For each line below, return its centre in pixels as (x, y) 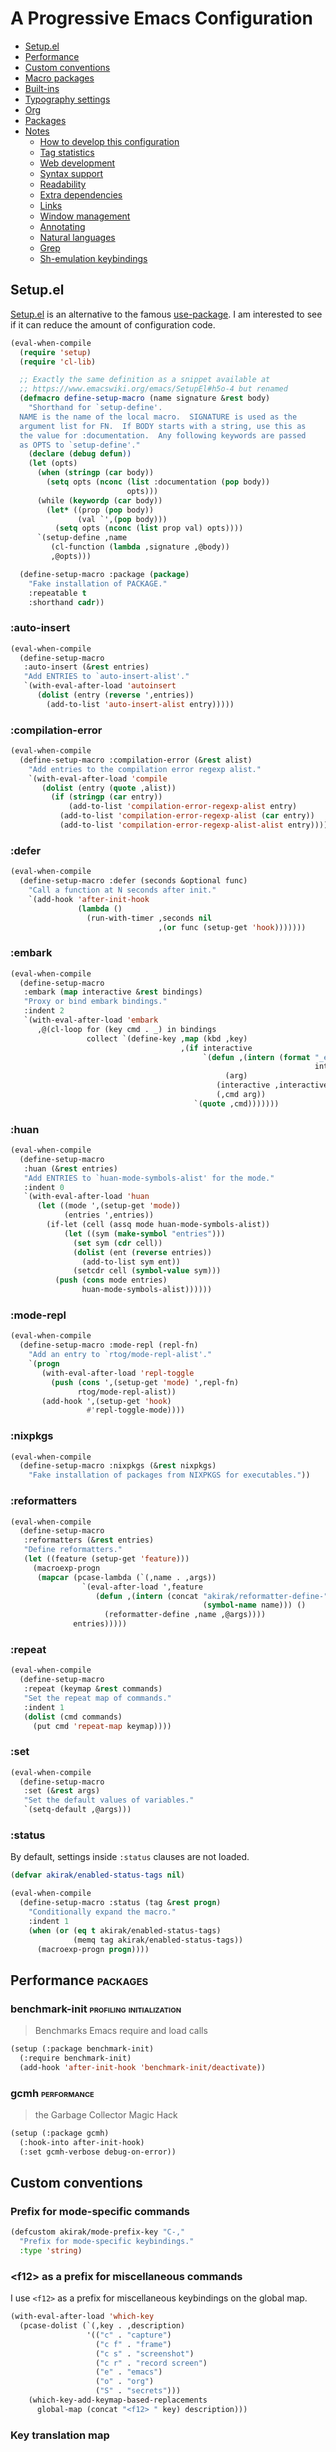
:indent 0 (44, 1187)
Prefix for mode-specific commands (100, 2211)
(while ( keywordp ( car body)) (99, 500)
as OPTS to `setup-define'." (80, 445)
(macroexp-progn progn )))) (93, 1949)
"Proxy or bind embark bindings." (95, 1002)
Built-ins (42, 88)
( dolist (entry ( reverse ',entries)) (115, 695)
